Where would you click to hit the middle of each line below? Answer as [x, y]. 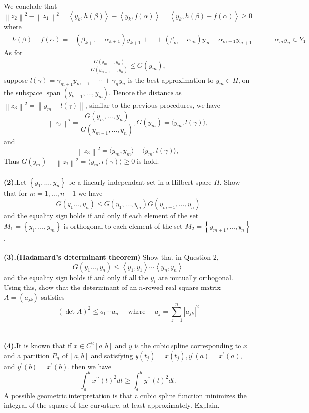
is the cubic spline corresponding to [188, 346]
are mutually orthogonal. [196, 277]
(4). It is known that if [38, 346]
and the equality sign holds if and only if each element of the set [101, 216]
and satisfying [112, 355]
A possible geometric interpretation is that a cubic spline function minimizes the [125, 395]
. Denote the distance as [145, 92]
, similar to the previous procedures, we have [153, 104]
